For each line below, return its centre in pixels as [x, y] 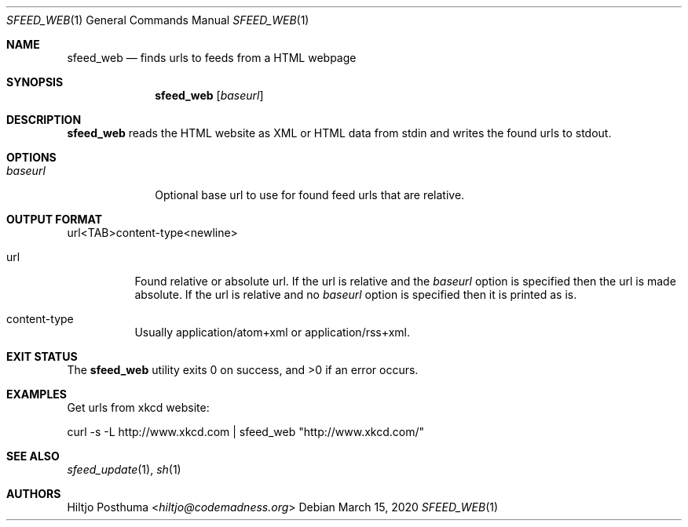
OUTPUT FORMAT [55, 219]
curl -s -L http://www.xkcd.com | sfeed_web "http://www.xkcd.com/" [246, 432]
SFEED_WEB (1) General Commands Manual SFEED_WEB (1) [158, 20]
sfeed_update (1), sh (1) [124, 469]
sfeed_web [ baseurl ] [209, 95]
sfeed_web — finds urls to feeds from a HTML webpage [212, 58]
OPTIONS [31, 157]
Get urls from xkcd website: [138, 407]
